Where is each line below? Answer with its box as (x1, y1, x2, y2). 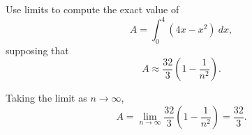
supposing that (6, 42, 69, 57)
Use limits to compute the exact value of (6, 2, 179, 16)
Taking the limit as (6, 90, 87, 105)
